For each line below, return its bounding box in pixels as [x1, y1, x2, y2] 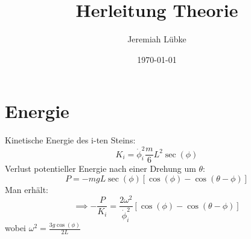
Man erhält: [5, 183, 49, 195]
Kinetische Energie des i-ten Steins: [5, 134, 136, 146]
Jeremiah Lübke [127, 33, 186, 45]
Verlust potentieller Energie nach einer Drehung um [5, 162, 196, 175]
